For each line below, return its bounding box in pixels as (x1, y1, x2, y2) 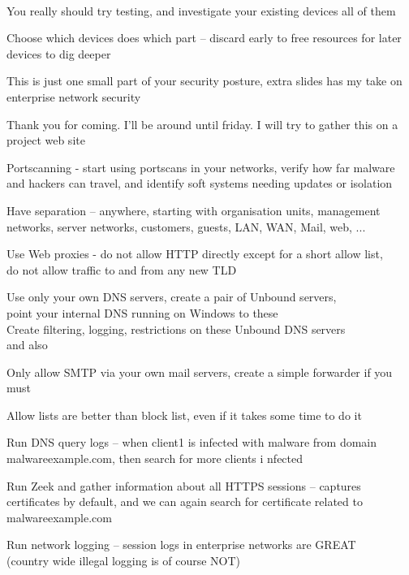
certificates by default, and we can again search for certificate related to (6, 493, 363, 510)
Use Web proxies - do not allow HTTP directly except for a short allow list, (6, 245, 383, 262)
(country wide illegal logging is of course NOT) (6, 552, 241, 569)
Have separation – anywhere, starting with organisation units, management (6, 201, 381, 218)
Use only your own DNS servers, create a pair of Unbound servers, (6, 288, 337, 305)
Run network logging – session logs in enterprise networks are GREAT (6, 536, 356, 553)
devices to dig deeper (6, 45, 111, 62)
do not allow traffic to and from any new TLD (6, 261, 237, 278)
